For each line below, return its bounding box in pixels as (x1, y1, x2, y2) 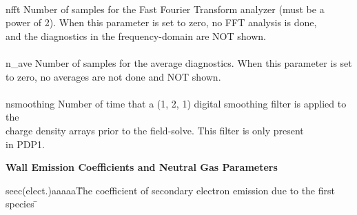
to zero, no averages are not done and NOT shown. (6, 69, 221, 83)
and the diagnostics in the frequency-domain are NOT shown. (6, 28, 266, 43)
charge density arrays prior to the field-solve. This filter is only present (6, 123, 304, 137)
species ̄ (6, 196, 38, 211)
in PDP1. (6, 136, 45, 151)
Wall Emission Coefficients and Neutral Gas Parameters (6, 160, 278, 174)
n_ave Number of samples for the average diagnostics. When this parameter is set (6, 55, 352, 70)
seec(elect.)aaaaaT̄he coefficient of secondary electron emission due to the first (6, 183, 335, 197)
